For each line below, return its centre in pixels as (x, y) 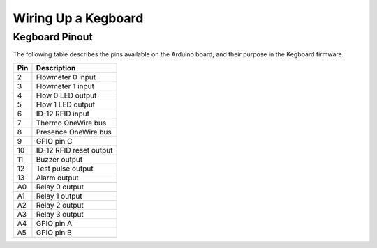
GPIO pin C (54, 141)
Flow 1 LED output (66, 104)
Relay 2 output (60, 205)
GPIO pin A (54, 223)
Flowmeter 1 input (65, 86)
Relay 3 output (60, 214)
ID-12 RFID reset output (74, 150)
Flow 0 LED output (66, 95)
